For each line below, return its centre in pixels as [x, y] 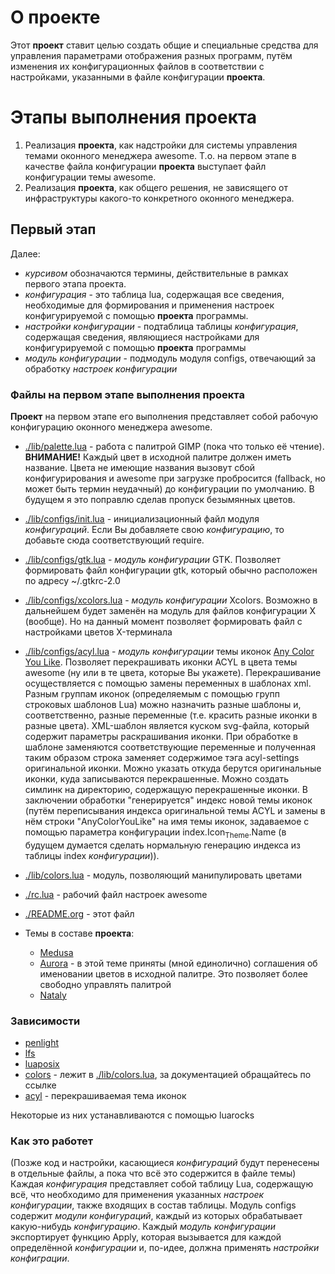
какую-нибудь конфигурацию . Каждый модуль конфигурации [143, 1227]
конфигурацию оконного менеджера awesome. [111, 427]
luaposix [42, 1064]
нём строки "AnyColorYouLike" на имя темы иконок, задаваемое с [167, 821]
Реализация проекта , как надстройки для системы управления [161, 145]
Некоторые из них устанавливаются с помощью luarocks [132, 1115]
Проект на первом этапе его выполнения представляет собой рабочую [164, 416]
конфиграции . [40, 1258]
